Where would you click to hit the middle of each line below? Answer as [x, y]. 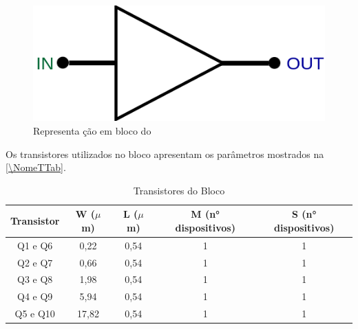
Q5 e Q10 [35, 314]
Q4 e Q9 [35, 296]
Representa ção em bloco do [92, 130]
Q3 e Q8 [35, 279]
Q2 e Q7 [35, 262]
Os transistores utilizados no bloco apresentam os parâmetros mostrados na [165, 154]
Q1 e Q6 [35, 245]
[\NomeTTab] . [36, 167]
